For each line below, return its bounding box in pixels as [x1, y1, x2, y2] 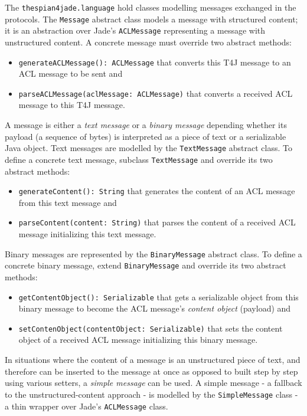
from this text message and [18, 196, 117, 208]
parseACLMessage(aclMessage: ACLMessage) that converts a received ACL [18, 87, 293, 99]
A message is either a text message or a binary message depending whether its [5, 119, 287, 131]
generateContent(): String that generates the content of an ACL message [18, 185, 295, 197]
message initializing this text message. [18, 228, 156, 240]
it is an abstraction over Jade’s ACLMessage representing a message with [5, 24, 266, 37]
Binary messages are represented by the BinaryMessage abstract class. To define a [5, 247, 302, 260]
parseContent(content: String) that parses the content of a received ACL [18, 216, 296, 228]
